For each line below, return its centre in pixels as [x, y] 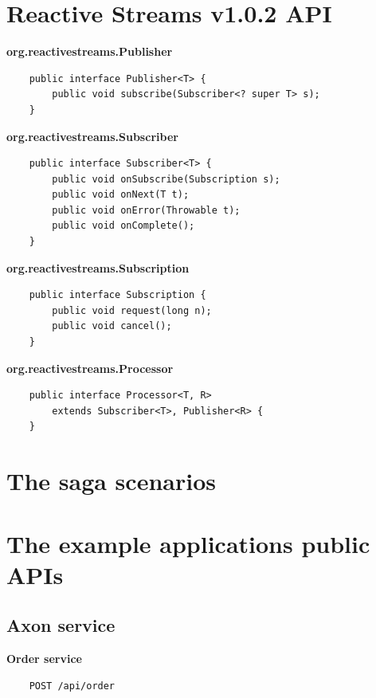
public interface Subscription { [117, 295]
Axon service [61, 625]
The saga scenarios [111, 481]
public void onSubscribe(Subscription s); [166, 179]
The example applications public [188, 543]
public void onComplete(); [123, 226]
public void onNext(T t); [121, 195]
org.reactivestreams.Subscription [98, 267]
